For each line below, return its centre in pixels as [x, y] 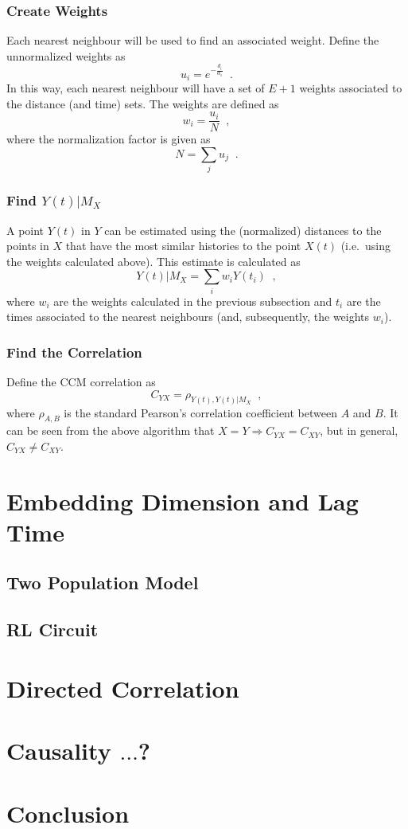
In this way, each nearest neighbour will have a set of [136, 88]
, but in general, [359, 430]
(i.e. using [365, 246]
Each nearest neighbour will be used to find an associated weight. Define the [193, 40]
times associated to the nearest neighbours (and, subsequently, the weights [188, 317]
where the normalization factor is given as [109, 139]
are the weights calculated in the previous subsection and [193, 301]
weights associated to [351, 88]
